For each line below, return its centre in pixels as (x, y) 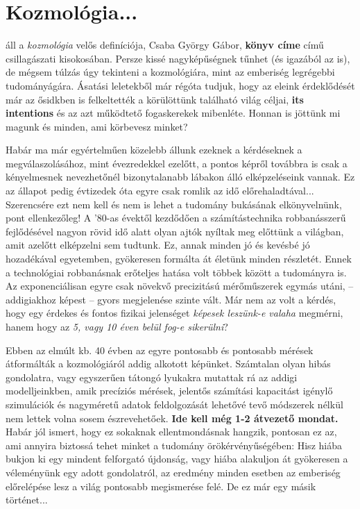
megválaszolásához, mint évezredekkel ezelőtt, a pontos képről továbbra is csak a (177, 163)
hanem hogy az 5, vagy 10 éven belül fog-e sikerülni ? (117, 326)
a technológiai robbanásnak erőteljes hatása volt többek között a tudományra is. (176, 272)
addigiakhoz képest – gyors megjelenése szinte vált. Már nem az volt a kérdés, (171, 299)
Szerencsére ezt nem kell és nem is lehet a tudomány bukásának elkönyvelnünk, (174, 204)
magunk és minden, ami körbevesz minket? (97, 126)
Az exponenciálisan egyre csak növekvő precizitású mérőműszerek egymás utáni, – (180, 286)
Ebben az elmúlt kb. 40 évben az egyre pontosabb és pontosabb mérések (160, 350)
